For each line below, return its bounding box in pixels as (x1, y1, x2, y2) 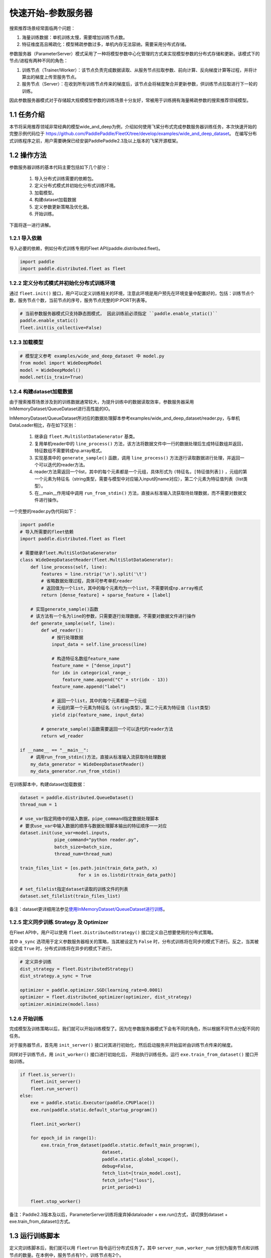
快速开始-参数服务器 (9, 8, 93, 19)
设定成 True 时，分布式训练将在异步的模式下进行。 (9, 946, 115, 952)
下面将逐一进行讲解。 (9, 222, 54, 228)
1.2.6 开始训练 (9, 1015, 44, 1022)
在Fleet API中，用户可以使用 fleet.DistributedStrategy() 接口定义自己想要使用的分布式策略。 (9, 929, 216, 935)
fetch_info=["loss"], (101, 1177, 155, 1183)
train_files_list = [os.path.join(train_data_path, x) (20, 865, 158, 871)
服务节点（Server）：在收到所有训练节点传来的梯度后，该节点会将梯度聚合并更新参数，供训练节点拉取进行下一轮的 (22, 81, 258, 87)
